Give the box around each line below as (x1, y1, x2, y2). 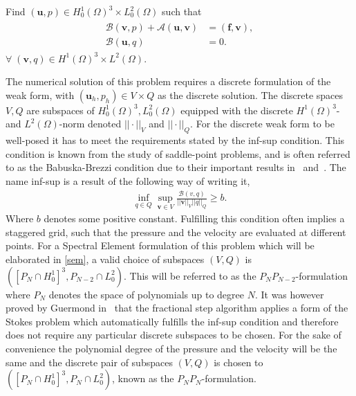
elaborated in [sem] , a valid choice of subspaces (6, 252, 205, 267)
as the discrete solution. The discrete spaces (158, 87, 344, 102)
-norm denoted (59, 116, 122, 131)
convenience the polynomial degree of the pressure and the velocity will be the (6, 341, 337, 356)
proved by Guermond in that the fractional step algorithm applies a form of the (6, 300, 348, 315)
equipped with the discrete (180, 102, 293, 117)
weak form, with (6, 87, 75, 102)
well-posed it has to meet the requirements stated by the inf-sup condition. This (6, 133, 345, 147)
